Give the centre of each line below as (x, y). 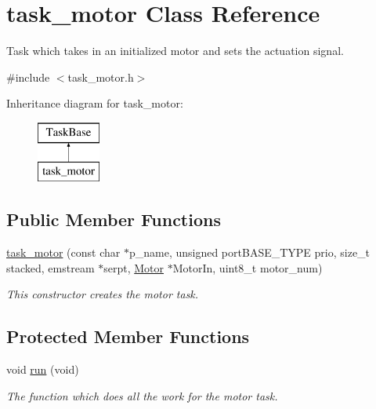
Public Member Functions (114, 219)
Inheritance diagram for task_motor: (95, 103)
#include (28, 77)
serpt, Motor (134, 267)
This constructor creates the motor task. (103, 294)
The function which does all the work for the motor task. (142, 395)
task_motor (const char (63, 252)
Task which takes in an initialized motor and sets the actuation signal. (175, 51)
